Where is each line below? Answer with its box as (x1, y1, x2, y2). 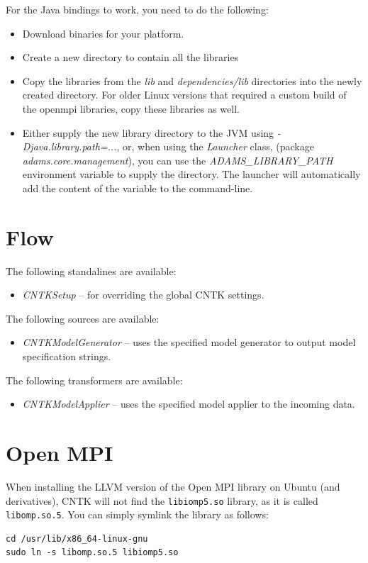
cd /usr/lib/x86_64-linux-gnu (6, 533, 148, 544)
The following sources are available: (6, 311, 160, 325)
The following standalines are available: (6, 263, 177, 278)
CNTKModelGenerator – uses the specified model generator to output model (22, 335, 356, 350)
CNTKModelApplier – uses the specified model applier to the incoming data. (22, 396, 355, 411)
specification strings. (22, 349, 111, 364)
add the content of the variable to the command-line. (22, 180, 253, 195)
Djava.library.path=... (22, 139, 117, 154)
